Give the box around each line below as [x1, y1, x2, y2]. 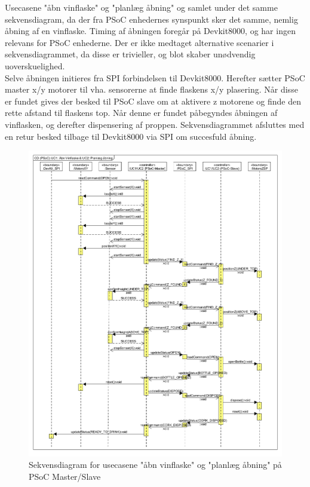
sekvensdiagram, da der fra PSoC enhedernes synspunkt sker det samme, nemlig [5, 13, 298, 25]
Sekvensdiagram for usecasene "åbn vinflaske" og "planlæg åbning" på [29, 458, 282, 471]
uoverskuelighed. [5, 59, 65, 72]
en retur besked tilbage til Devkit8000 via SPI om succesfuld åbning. [5, 130, 257, 142]
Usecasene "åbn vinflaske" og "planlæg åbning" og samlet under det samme [5, 1, 278, 13]
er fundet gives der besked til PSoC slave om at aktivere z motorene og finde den [5, 94, 301, 107]
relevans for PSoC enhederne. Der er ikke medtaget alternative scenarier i [5, 36, 274, 48]
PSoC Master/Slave [29, 470, 101, 482]
